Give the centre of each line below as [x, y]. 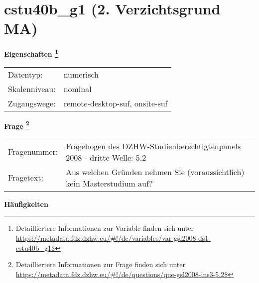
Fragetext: [26, 178]
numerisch [81, 74]
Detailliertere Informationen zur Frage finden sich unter [101, 264]
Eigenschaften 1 [31, 53]
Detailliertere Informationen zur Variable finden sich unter [105, 228]
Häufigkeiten [26, 204]
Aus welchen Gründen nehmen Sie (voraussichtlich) [155, 172]
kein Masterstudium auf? [109, 183]
